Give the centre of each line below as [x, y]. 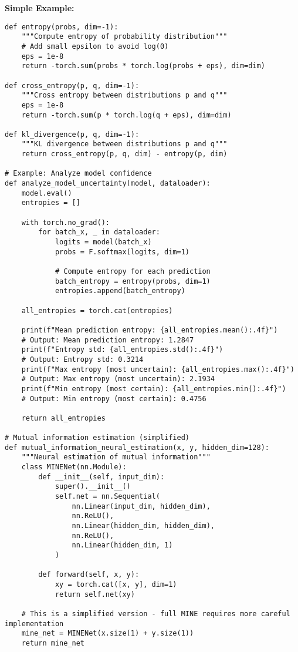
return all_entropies [63, 418]
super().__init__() [93, 487]
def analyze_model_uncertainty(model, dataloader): [108, 184]
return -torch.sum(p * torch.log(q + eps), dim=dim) [126, 115]
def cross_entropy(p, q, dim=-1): [72, 85]
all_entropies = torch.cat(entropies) [97, 310]
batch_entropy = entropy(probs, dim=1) [133, 281]
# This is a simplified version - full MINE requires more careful [156, 614]
